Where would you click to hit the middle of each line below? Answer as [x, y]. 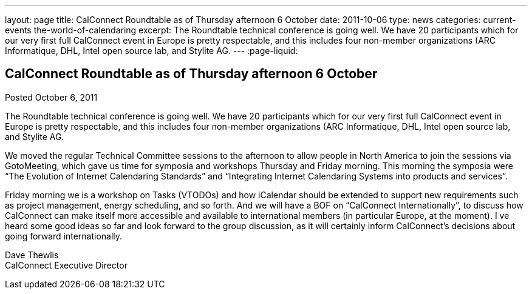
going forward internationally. [64, 236]
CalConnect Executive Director [66, 265]
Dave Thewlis [32, 255]
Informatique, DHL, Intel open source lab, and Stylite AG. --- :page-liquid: [152, 51]
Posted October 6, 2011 [51, 97]
